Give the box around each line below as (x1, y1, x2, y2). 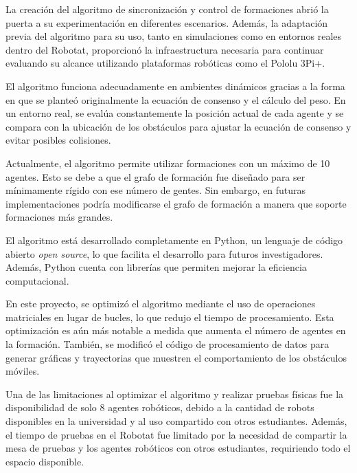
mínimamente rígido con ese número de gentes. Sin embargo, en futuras (5, 183, 306, 197)
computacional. (5, 273, 69, 287)
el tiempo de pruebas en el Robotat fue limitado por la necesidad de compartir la (5, 427, 347, 441)
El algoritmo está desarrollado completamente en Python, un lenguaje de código (5, 232, 343, 247)
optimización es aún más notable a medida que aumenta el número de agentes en (5, 323, 346, 338)
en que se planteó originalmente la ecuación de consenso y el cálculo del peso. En (5, 92, 346, 107)
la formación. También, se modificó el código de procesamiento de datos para (5, 337, 330, 351)
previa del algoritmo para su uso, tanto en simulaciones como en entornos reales (5, 29, 342, 43)
